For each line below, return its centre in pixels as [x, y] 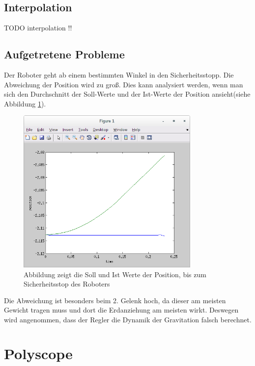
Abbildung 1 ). [25, 103]
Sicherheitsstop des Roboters [67, 284]
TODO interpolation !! [38, 28]
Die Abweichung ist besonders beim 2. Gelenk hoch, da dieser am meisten [115, 300]
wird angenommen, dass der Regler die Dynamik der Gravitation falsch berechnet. [128, 319]
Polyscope [38, 353]
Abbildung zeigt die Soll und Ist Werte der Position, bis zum [115, 274]
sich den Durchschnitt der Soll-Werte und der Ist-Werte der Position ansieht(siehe [127, 94]
